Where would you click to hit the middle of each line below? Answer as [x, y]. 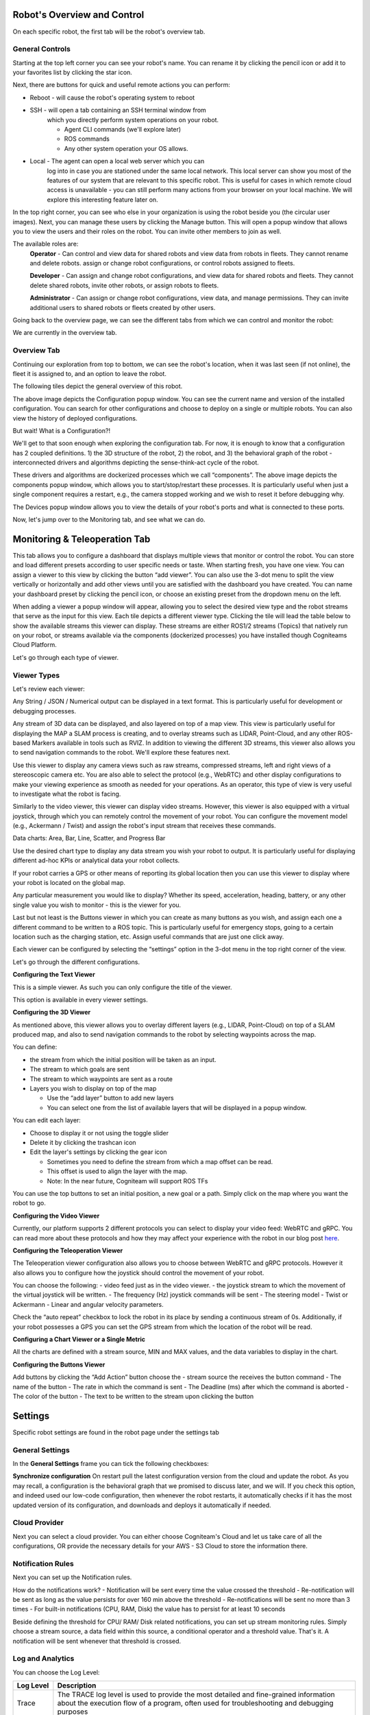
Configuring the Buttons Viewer [59, 1364]
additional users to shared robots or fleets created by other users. [123, 307]
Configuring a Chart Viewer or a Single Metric [79, 1339]
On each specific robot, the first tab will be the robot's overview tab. [109, 32]
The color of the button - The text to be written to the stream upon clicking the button [133, 1396]
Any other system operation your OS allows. [126, 148]
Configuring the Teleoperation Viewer [68, 1250]
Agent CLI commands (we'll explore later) [123, 129]
